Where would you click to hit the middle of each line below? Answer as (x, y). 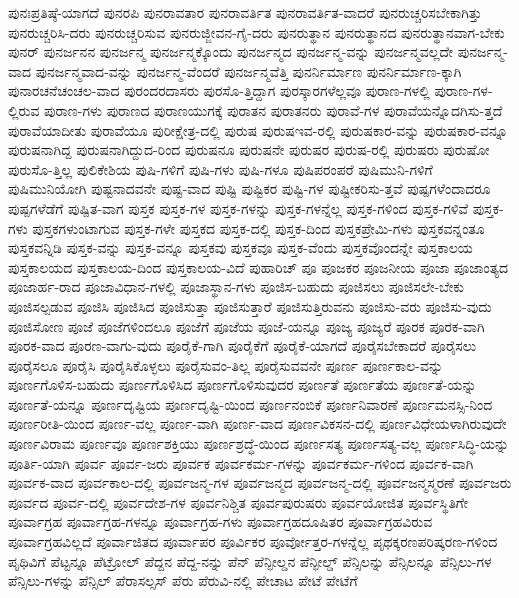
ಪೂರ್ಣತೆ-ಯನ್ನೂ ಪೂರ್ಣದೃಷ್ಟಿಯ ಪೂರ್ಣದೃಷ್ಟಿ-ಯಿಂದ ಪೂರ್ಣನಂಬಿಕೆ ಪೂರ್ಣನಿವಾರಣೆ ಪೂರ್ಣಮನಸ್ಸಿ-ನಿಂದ (250, 403)
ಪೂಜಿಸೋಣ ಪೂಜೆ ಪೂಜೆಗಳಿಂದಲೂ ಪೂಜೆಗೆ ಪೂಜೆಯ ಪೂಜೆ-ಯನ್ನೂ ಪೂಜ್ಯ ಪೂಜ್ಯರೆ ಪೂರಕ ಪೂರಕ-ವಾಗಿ (246, 325)
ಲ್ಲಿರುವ (24, 109)
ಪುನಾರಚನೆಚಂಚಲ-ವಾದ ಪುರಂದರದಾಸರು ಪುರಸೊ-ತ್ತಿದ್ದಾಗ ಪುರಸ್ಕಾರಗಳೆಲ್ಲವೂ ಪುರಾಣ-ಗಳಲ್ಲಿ (219, 90)
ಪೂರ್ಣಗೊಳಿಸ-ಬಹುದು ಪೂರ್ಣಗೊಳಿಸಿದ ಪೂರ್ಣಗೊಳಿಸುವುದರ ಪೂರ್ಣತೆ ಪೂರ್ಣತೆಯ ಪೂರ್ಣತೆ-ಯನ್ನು (242, 384)
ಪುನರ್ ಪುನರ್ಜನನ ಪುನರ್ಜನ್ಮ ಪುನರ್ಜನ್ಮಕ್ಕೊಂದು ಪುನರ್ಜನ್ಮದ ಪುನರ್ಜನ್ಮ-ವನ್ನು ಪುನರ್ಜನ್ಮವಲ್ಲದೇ (231, 51)
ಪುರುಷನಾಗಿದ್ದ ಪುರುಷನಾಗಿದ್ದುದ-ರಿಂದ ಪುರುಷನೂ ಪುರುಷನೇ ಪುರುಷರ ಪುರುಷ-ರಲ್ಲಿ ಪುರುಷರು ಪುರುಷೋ (249, 149)
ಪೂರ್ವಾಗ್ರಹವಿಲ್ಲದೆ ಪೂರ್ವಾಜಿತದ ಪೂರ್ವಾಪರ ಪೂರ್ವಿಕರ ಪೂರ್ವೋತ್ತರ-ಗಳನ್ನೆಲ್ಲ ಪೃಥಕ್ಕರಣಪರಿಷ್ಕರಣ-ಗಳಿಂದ (253, 541)
